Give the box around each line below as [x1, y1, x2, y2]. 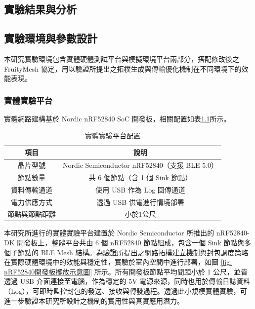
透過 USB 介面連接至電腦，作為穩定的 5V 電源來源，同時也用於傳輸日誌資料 [4, 276, 251, 286]
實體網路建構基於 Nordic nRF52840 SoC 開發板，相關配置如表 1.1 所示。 [4, 113, 231, 123]
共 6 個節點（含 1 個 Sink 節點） [88, 172, 192, 182]
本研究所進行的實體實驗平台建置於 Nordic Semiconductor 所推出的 [4, 228, 214, 238]
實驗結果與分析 [4, 1, 77, 17]
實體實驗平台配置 [85, 130, 141, 140]
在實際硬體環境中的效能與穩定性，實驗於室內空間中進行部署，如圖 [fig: [4, 257, 232, 267]
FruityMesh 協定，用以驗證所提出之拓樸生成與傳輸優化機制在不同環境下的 [4, 63, 242, 74]
